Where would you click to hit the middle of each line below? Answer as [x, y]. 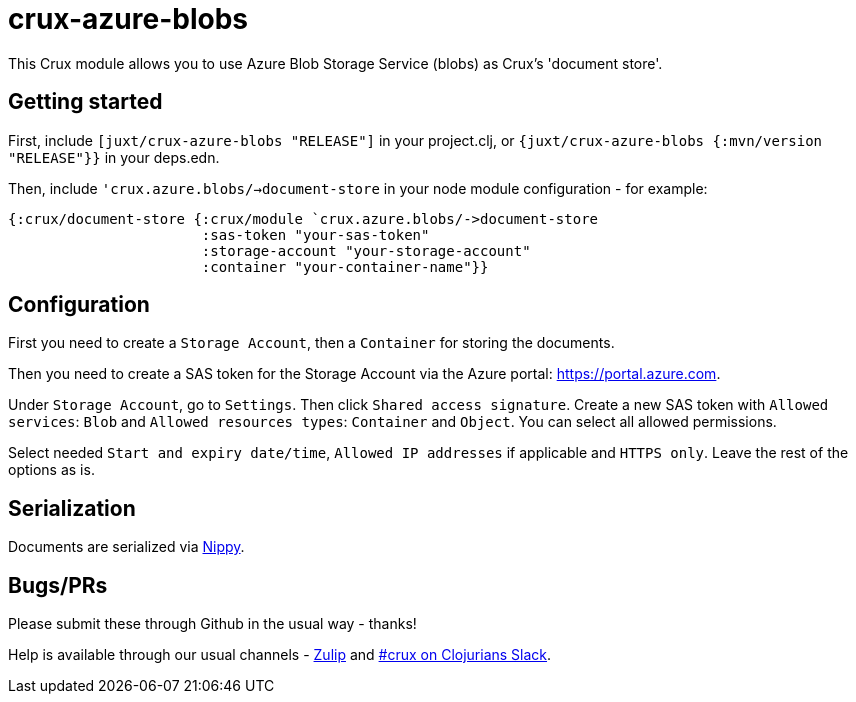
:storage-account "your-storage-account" [366, 250]
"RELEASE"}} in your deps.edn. [114, 157]
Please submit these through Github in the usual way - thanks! [212, 624]
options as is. [51, 470]
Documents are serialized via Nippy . [126, 547]
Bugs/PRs [58, 585]
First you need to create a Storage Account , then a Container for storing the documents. [311, 343]
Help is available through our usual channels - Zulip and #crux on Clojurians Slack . [280, 655]
